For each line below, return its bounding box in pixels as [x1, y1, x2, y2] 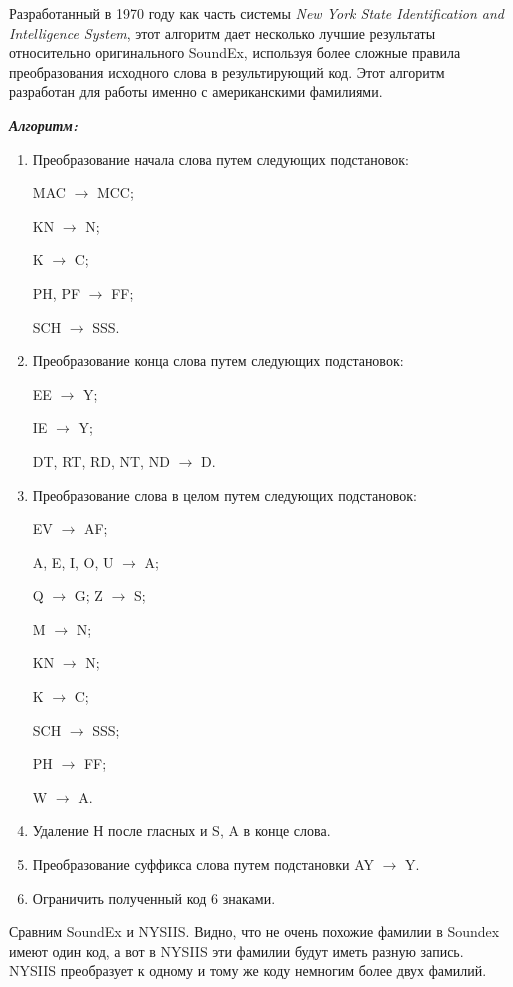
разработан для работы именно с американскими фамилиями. [9, 81, 383, 102]
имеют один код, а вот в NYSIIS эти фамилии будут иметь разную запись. [9, 940, 464, 961]
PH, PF [32, 282, 81, 303]
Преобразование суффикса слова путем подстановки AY [32, 854, 375, 875]
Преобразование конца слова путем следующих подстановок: [32, 350, 404, 371]
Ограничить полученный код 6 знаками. [32, 887, 276, 908]
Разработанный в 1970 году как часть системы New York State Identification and [9, 3, 505, 23]
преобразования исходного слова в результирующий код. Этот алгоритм [9, 61, 445, 82]
